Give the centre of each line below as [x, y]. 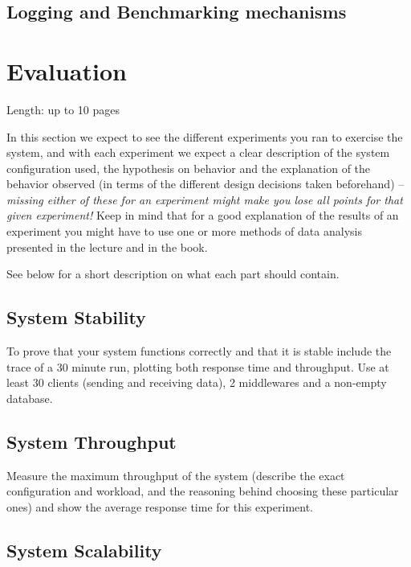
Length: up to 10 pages [63, 109]
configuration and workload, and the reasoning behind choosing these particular [203, 491]
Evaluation [67, 70]
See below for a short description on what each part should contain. [173, 274]
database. [30, 398]
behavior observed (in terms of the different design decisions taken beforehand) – [205, 184]
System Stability [76, 317]
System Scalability [84, 550]
